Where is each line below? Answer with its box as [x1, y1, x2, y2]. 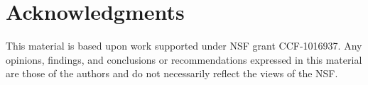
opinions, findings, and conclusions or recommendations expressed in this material [6, 52, 362, 67]
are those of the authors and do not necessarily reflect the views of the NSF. [6, 66, 338, 81]
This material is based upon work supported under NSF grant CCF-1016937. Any [6, 38, 362, 53]
